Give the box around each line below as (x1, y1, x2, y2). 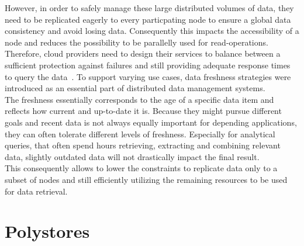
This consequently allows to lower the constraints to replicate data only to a (5, 162, 278, 174)
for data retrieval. (5, 185, 68, 197)
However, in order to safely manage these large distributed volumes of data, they (5, 2, 294, 13)
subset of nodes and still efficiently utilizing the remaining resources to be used (5, 173, 288, 185)
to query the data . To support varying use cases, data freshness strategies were (5, 70, 291, 82)
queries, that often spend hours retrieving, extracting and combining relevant (5, 139, 281, 151)
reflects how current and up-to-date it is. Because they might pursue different (5, 105, 282, 117)
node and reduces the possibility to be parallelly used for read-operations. (5, 36, 268, 48)
